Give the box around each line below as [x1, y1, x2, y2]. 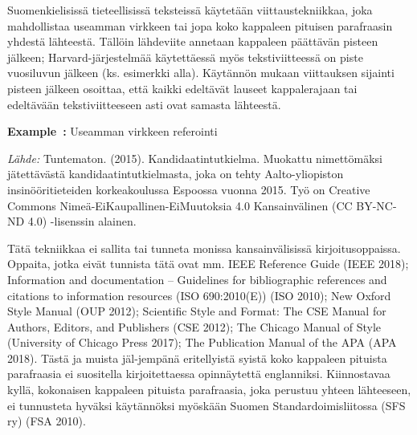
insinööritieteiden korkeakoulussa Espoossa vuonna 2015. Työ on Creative [7, 181, 370, 197]
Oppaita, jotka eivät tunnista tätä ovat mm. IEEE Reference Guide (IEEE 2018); [7, 255, 409, 272]
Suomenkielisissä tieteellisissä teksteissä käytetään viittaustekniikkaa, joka [7, 2, 373, 18]
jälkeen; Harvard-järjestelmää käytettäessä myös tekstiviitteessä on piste [7, 48, 363, 65]
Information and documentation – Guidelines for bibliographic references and [7, 270, 387, 287]
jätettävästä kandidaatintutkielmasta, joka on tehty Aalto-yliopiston [7, 165, 344, 182]
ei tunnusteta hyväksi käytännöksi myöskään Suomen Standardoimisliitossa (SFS [7, 396, 406, 413]
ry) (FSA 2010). [7, 413, 86, 429]
